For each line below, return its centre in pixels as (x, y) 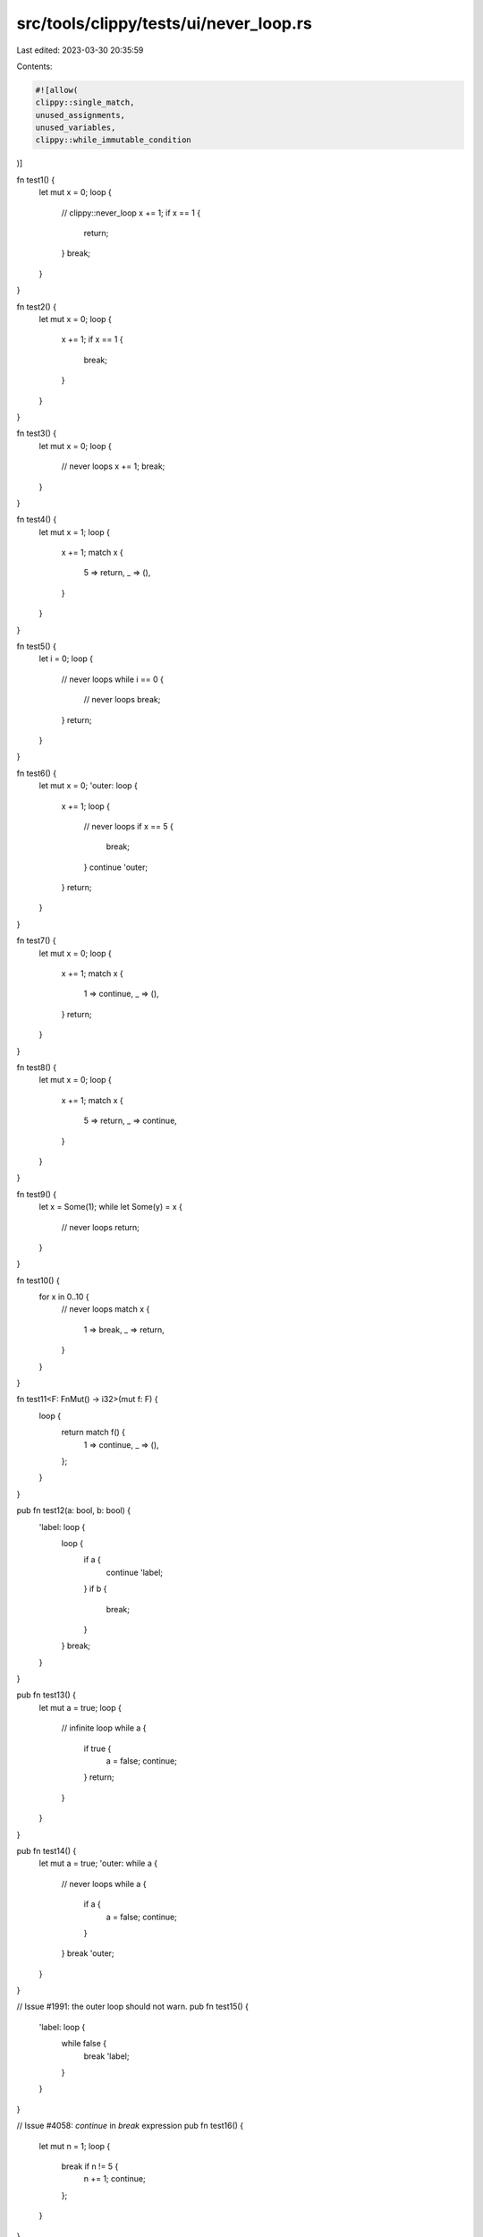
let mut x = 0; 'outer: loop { (89, 786)
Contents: (34, 66)
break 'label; (106, 2056)
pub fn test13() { (46, 1695)
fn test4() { (37, 520)
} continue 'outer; (115, 867)
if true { (97, 1748)
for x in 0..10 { (64, 1297)
